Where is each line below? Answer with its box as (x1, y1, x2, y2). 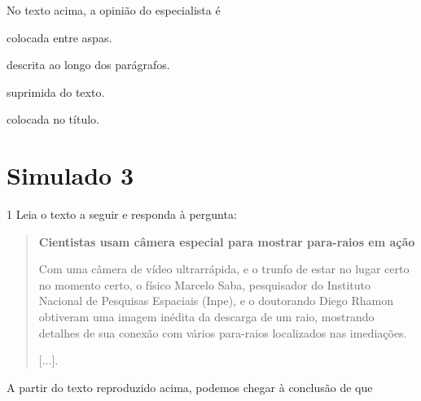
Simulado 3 (7, 159, 134, 192)
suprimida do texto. (7, 83, 105, 100)
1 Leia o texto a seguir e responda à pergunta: (7, 206, 237, 223)
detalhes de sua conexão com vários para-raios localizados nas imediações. (38, 324, 407, 341)
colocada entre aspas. (7, 28, 112, 46)
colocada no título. (7, 111, 99, 128)
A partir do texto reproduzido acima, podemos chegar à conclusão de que (7, 378, 373, 395)
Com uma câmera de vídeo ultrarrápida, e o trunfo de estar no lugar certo (38, 260, 410, 277)
